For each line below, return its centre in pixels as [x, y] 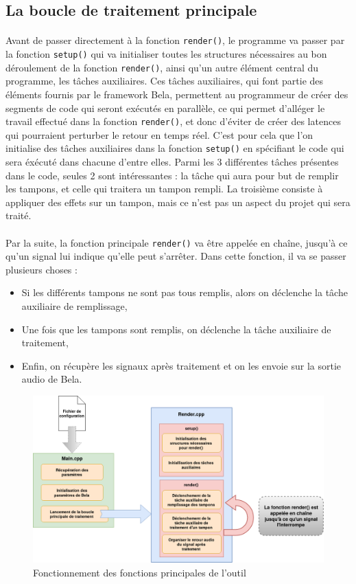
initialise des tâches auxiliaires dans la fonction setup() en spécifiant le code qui [175, 148]
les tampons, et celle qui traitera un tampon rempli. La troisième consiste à [164, 189]
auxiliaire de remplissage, [74, 306]
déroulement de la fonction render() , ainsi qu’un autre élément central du [162, 67]
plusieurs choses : [41, 269]
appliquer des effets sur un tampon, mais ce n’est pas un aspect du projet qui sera [178, 202]
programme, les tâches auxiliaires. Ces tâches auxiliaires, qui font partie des [165, 81]
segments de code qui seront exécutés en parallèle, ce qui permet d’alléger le [165, 108]
